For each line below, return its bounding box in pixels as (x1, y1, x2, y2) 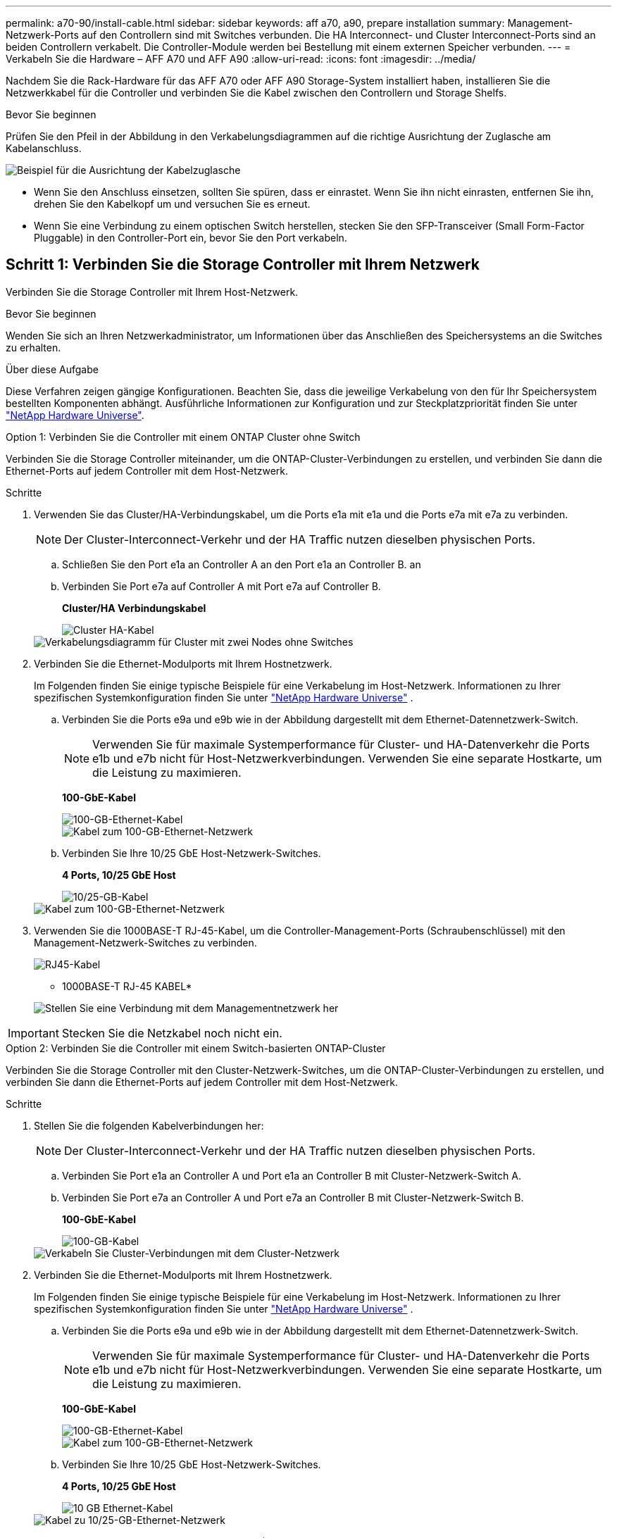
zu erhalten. (6, 341, 61, 354)
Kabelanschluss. (6, 142, 82, 154)
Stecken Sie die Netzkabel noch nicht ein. (61, 1025, 282, 1040)
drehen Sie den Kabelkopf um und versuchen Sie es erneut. (34, 198, 311, 210)
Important (8, 1025, 59, 1040)
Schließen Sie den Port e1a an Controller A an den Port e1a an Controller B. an (62, 558, 421, 570)
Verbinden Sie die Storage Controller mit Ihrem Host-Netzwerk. (6, 285, 299, 298)
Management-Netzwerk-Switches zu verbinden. (34, 936, 257, 949)
